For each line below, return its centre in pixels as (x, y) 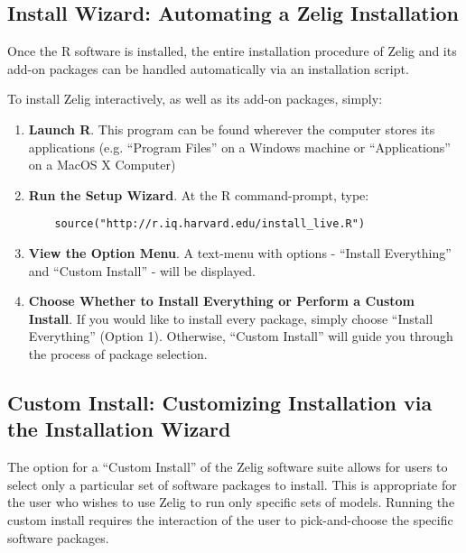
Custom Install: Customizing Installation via (220, 402)
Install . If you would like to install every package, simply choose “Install (231, 318)
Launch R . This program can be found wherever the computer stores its (232, 129)
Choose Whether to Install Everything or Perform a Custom (222, 301)
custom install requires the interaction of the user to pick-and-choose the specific (230, 519)
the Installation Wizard (119, 429)
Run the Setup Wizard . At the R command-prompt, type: (199, 194)
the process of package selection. (118, 353)
